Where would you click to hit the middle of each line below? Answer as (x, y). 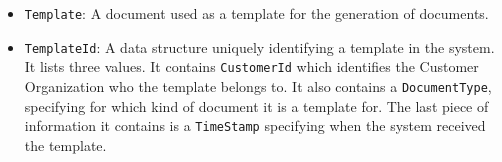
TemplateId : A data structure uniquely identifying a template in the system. (259, 46)
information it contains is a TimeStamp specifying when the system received (255, 125)
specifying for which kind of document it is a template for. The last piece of (256, 105)
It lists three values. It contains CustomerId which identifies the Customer (251, 66)
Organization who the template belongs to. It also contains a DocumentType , (258, 85)
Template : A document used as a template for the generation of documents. (256, 13)
